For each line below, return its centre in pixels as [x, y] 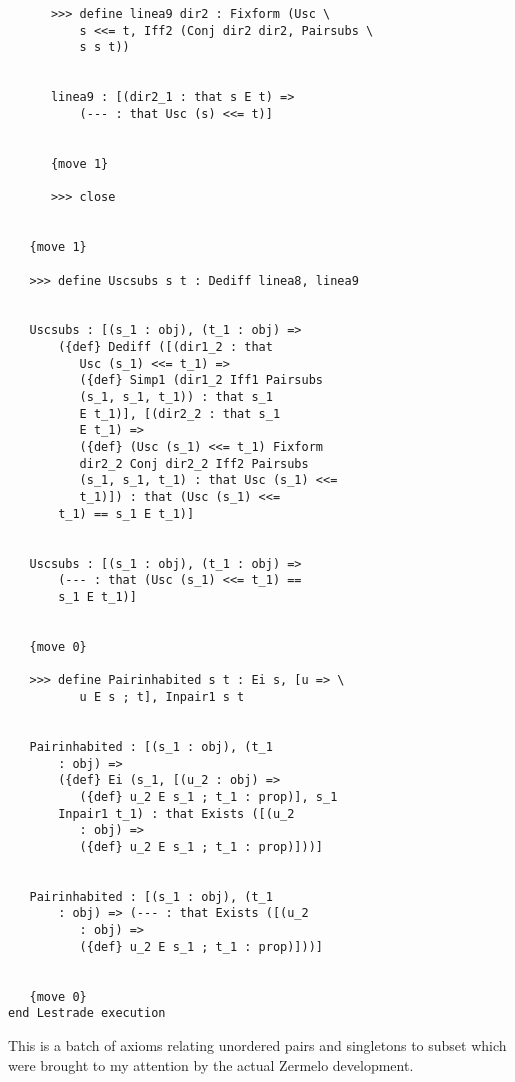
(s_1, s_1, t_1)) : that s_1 [176, 397]
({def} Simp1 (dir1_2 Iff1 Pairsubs [201, 380]
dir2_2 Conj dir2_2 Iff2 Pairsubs [194, 463]
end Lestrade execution [87, 1013]
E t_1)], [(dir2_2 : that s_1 [180, 413]
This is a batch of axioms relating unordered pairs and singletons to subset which [257, 1045]
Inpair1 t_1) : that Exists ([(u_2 [176, 813]
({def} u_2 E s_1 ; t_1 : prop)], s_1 [208, 796]
